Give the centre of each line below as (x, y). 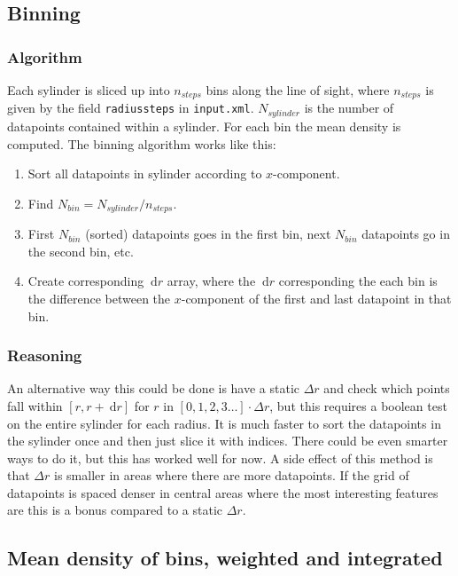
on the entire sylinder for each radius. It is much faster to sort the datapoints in (224, 423)
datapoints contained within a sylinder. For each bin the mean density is (204, 126)
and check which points (387, 388)
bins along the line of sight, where (298, 90)
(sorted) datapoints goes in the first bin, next (208, 234)
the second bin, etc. (81, 251)
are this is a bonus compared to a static (115, 510)
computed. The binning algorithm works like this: (142, 143)
